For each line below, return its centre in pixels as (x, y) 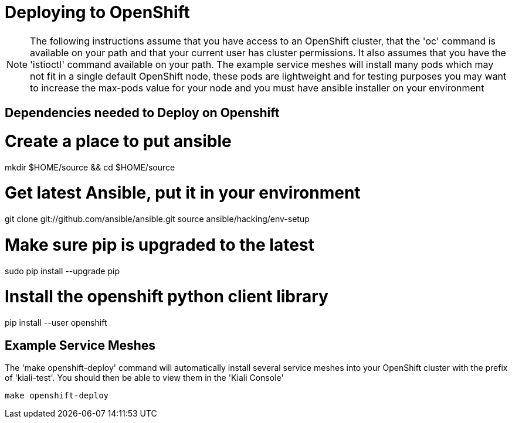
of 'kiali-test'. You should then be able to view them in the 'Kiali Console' (144, 378)
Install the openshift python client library (167, 297)
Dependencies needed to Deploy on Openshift (142, 113)
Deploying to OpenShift (97, 12)
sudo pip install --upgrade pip (62, 271)
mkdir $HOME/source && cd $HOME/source (90, 167)
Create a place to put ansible (118, 141)
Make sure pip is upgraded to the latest (160, 245)
